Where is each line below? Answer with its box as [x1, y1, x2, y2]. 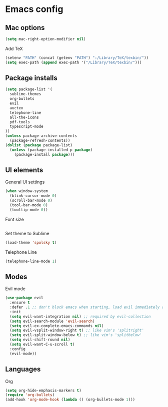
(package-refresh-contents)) [9, 138, 70, 143]
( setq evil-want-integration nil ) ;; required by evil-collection [9, 314, 151, 319]
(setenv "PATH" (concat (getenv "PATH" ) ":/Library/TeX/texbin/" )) [5, 55, 149, 60]
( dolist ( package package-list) [5, 142, 72, 148]
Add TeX [5, 45, 23, 51]
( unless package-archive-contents [5, 133, 77, 138]
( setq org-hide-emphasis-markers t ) [5, 388, 81, 393]
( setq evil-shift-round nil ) [9, 337, 70, 343]
